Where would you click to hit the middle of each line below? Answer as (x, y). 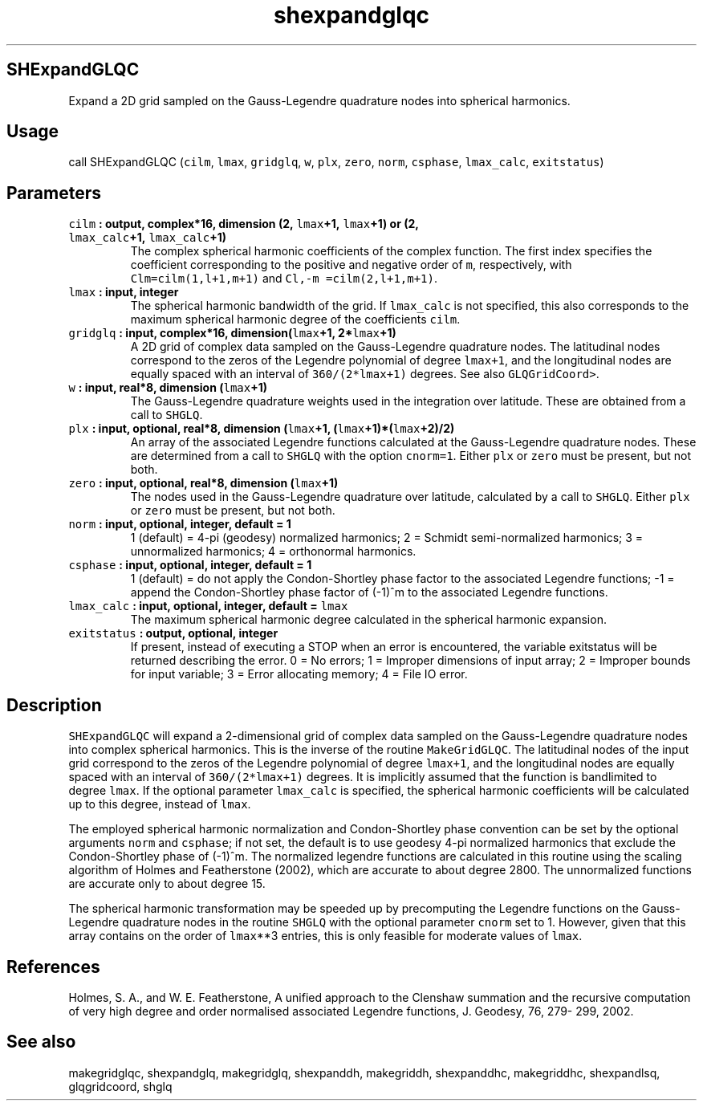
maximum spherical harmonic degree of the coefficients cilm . (295, 319)
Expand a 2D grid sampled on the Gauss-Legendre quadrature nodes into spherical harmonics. (319, 100)
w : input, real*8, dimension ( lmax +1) (168, 388)
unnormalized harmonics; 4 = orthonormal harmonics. (273, 551)
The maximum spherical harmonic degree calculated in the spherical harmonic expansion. (368, 620)
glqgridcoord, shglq (120, 1086)
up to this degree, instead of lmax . (160, 804)
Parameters (54, 193)
